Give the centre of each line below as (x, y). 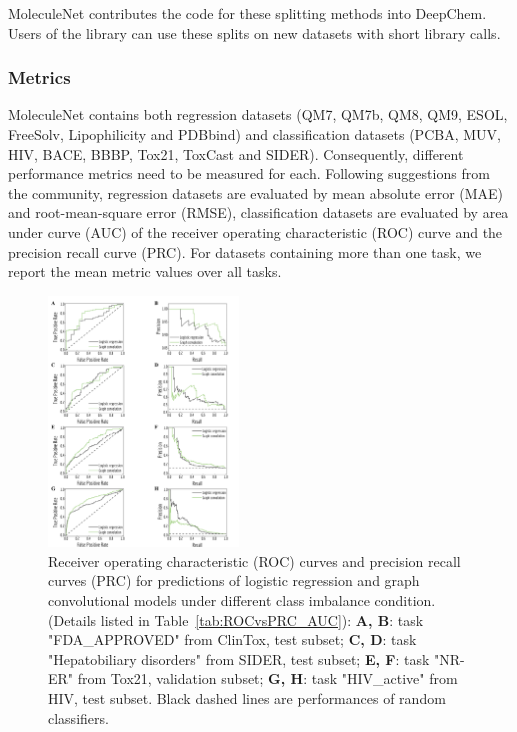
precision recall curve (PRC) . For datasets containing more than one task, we (245, 251)
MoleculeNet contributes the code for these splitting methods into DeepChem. (247, 13)
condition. (405, 600)
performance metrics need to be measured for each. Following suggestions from (249, 173)
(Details (72, 619)
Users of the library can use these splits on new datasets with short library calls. (254, 32)
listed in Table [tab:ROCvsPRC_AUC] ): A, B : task (262, 619)
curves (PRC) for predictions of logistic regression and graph (234, 580)
